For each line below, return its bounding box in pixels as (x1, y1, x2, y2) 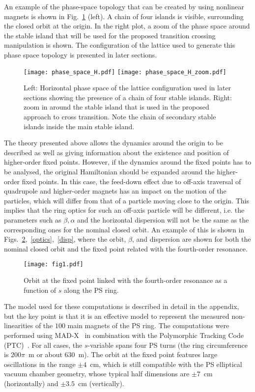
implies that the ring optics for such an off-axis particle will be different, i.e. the (4, 205, 245, 215)
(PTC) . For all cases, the (4, 339, 83, 350)
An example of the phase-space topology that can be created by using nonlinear (4, 1, 244, 11)
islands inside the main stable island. (24, 121, 135, 131)
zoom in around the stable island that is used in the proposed (24, 102, 209, 112)
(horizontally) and (4, 378, 58, 388)
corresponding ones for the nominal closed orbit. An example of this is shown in (4, 224, 245, 234)
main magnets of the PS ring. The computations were (67, 320, 229, 331)
